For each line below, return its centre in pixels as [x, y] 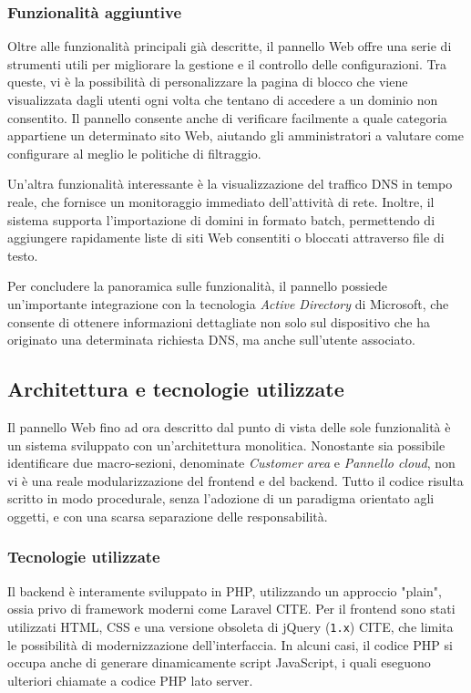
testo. [23, 255]
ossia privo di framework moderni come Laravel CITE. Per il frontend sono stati [231, 609]
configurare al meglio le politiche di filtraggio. [134, 153]
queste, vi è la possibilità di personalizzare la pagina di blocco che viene [208, 82]
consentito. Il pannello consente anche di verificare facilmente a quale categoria [227, 117]
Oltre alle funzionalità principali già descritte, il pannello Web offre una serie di [230, 46]
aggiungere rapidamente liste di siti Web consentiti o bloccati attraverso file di [226, 238]
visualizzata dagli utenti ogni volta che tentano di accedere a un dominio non [223, 99]
